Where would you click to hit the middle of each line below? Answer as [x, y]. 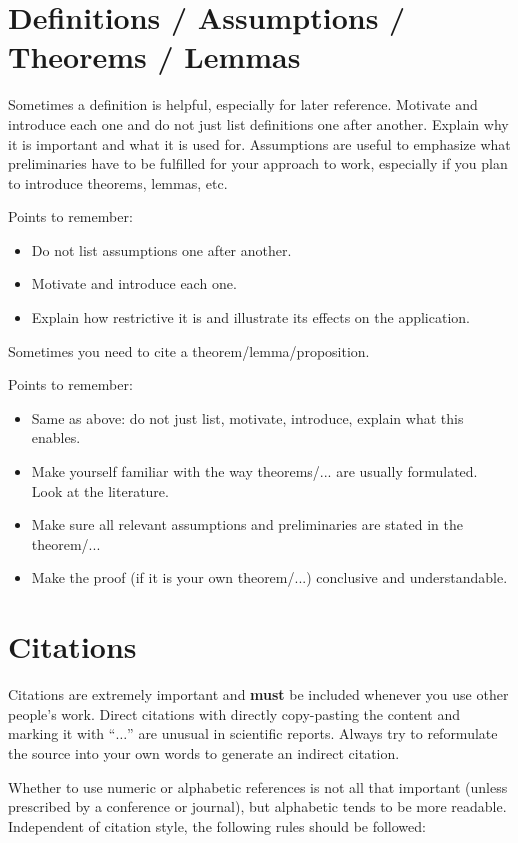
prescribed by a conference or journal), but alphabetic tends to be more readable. [257, 806]
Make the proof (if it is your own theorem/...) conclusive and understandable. [269, 577]
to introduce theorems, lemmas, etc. [118, 182]
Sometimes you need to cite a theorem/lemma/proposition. [189, 350]
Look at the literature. [100, 490]
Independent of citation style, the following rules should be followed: [217, 825]
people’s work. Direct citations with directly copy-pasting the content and [234, 713]
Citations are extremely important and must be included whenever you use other [258, 694]
